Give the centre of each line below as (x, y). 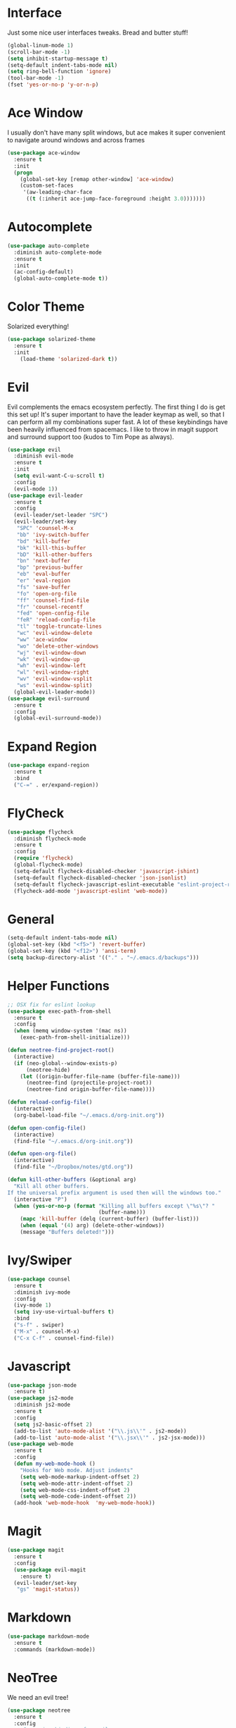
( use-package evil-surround (48, 698)
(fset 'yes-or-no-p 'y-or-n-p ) (53, 85)
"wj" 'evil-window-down (51, 653)
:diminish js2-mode (42, 1405)
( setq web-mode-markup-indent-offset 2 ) (80, 1477)
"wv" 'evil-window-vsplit (54, 679)
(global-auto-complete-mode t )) (61, 279)
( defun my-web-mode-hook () (55, 1464)
